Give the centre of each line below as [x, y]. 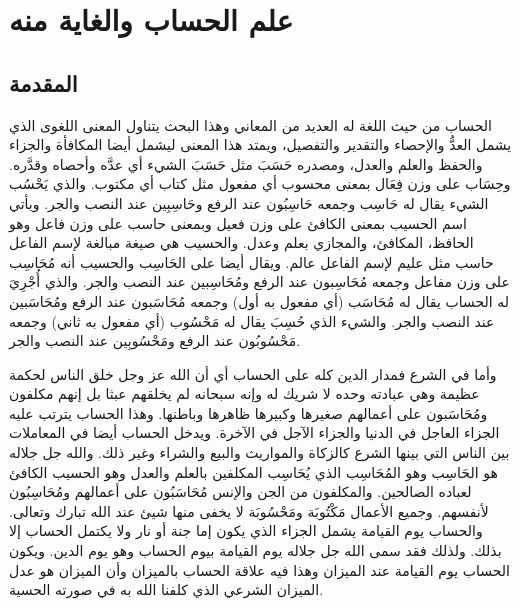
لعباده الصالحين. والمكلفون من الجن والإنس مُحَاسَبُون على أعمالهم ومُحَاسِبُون [240, 491]
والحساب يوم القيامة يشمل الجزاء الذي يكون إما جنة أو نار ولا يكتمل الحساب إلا [246, 530]
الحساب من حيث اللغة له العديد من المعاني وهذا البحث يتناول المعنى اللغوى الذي [251, 124]
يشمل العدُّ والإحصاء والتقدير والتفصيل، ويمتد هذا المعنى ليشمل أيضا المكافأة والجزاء [260, 144]
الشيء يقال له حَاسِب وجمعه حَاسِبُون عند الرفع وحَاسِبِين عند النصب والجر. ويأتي [249, 202]
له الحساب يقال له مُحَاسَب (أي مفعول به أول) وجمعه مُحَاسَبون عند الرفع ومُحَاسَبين [259, 300]
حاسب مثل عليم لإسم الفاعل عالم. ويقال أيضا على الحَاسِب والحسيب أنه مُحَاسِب [251, 261]
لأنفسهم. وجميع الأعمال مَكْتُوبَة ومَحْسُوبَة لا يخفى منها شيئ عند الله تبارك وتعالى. [249, 510]
